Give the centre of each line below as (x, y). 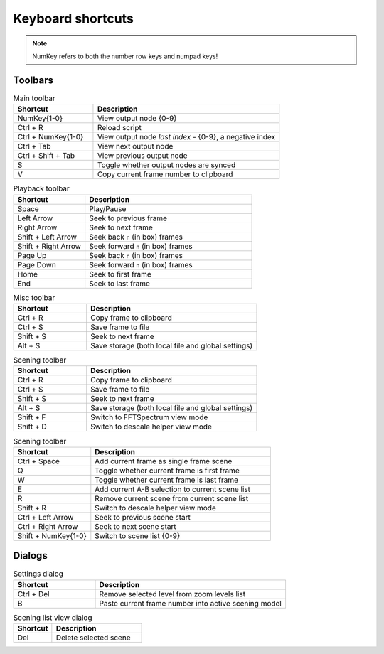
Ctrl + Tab (34, 146)
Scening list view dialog (53, 617)
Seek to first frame (121, 274)
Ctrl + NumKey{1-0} (50, 137)
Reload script (119, 128)
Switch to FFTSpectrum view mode (149, 417)
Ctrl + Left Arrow (46, 517)
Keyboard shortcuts (74, 18)
